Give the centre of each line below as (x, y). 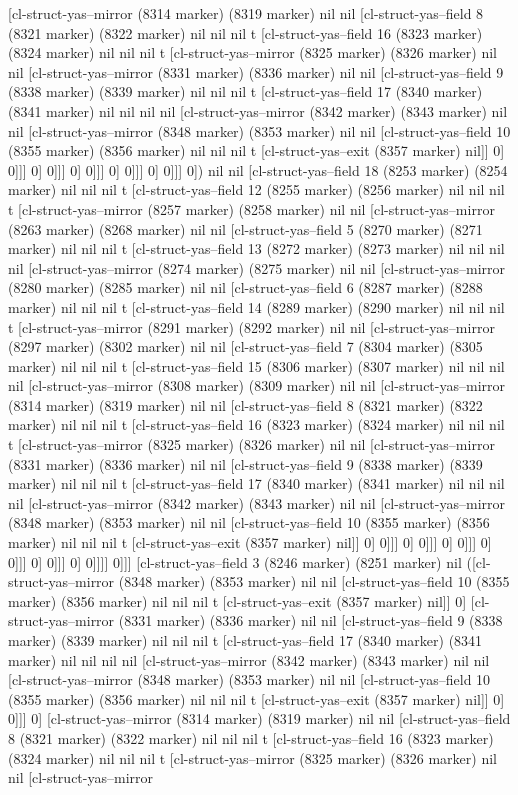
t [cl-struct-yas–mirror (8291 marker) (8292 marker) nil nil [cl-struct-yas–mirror (251, 326)
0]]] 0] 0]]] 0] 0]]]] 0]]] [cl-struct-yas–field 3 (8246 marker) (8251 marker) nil (235, 561)
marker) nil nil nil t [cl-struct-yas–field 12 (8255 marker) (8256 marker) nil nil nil (256, 189)
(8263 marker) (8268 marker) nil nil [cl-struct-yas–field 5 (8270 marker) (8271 (245, 228)
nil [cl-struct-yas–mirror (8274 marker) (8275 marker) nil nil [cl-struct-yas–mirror (256, 267)
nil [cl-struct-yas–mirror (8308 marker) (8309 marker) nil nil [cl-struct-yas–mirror (256, 385)
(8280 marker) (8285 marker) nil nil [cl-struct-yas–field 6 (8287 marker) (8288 (245, 287)
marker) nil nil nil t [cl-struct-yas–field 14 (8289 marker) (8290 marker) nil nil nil (256, 306)
